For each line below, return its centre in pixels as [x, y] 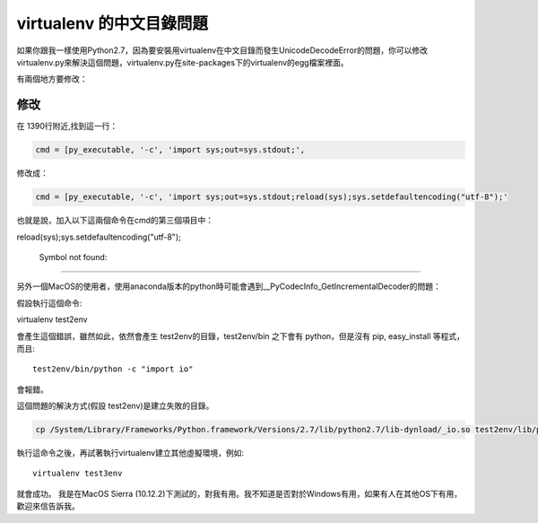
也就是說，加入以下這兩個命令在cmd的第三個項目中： [115, 221]
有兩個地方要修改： [52, 79]
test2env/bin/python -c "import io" [113, 369]
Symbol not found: [73, 257]
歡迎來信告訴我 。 [48, 506]
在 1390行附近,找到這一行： [67, 126]
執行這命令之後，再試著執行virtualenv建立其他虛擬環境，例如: [130, 453]
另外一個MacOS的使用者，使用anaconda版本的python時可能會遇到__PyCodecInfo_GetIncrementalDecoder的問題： [229, 286]
